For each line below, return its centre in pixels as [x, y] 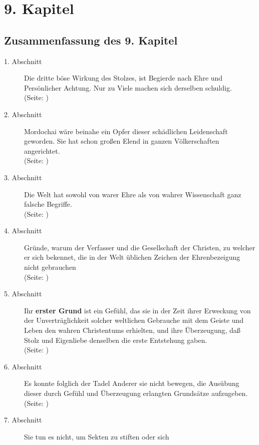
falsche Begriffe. [48, 204]
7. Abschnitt [23, 420]
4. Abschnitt [23, 231]
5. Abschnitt [23, 294]
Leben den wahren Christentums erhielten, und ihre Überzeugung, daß [132, 330]
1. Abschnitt [23, 61]
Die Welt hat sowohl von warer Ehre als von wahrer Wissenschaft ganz [133, 194]
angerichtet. [42, 150]
